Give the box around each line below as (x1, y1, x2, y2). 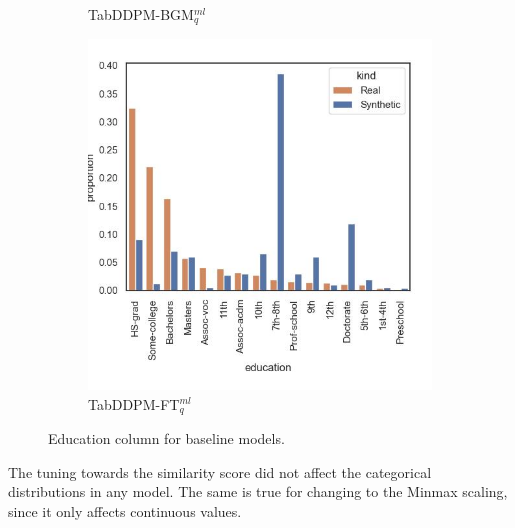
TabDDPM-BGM (88, 4, 194, 24)
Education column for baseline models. (48, 427, 285, 448)
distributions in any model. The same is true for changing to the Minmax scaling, (8, 481, 508, 502)
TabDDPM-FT (88, 393, 180, 414)
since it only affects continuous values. (8, 500, 242, 521)
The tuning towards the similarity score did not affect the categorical (8, 461, 432, 482)
